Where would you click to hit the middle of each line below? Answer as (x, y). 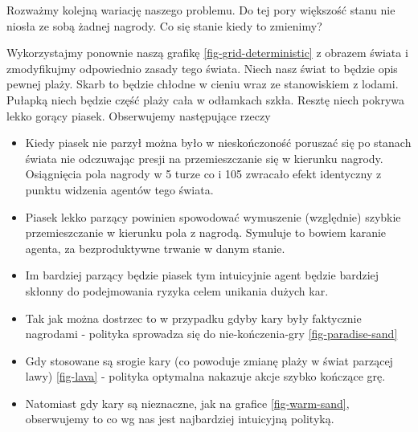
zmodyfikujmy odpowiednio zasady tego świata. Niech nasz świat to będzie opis (202, 68)
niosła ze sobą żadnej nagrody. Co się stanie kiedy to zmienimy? (164, 25)
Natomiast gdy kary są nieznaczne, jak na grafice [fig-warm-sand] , (187, 403)
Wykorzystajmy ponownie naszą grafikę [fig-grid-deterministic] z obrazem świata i (207, 53)
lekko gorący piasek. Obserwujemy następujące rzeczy (139, 115)
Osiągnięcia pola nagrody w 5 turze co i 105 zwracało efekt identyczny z (203, 174)
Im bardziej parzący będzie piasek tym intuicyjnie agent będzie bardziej (202, 275)
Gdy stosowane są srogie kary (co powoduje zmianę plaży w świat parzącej (209, 360)
